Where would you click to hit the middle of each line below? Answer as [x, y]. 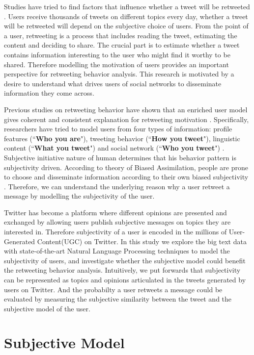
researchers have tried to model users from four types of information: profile [118, 129]
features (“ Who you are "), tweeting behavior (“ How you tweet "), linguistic [122, 138]
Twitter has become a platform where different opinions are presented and [115, 212]
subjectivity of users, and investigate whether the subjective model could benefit [125, 260]
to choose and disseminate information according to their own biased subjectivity [126, 177]
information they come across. [49, 93]
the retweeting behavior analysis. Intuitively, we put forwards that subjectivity [122, 270]
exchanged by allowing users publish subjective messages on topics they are [117, 222]
